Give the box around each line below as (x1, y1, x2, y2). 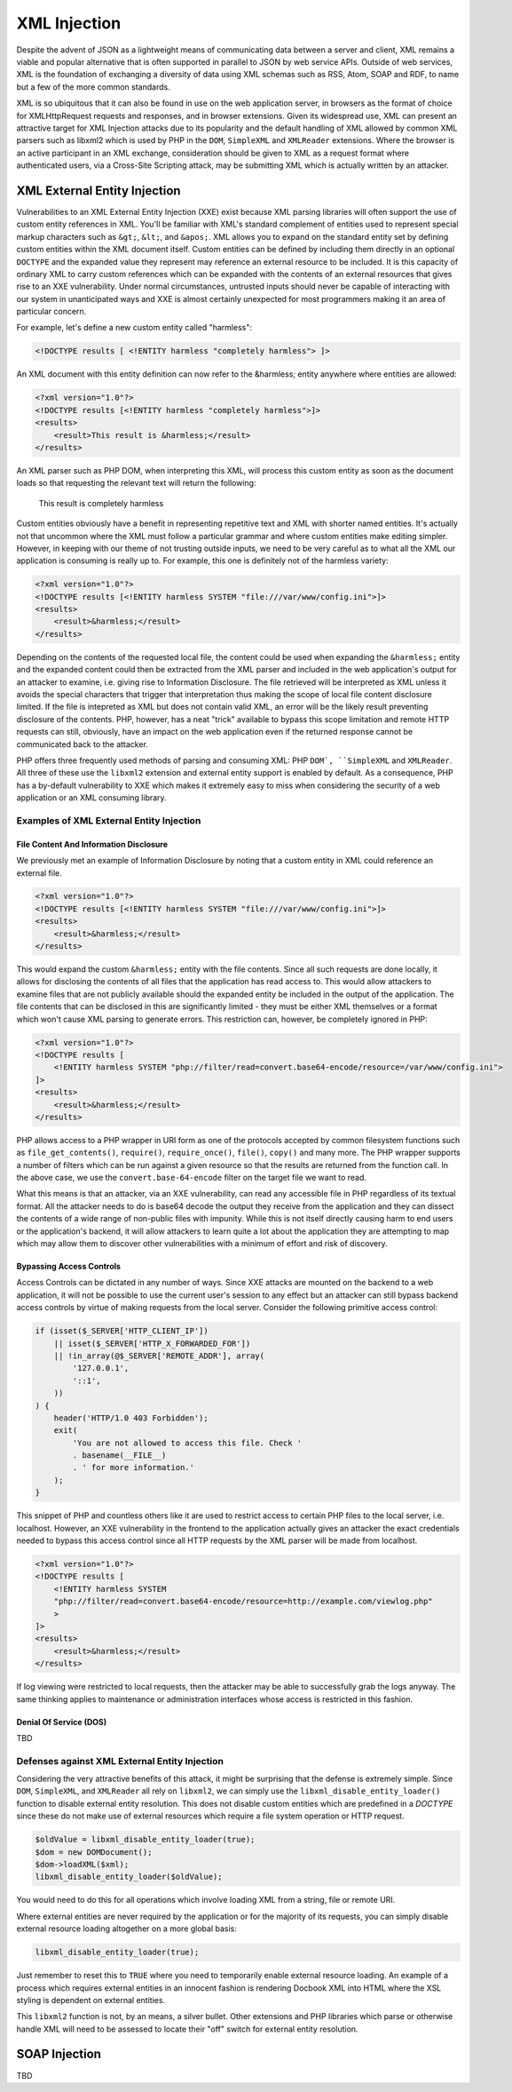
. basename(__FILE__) (72, 1451, 167, 1460)
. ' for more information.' (72, 1462, 195, 1473)
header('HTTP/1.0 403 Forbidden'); (53, 1412, 209, 1423)
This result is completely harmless (38, 497, 164, 508)
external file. (16, 867, 62, 879)
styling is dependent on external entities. (16, 1994, 166, 2005)
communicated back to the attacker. (16, 738, 148, 750)
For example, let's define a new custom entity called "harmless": (16, 322, 253, 333)
